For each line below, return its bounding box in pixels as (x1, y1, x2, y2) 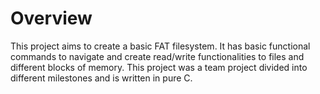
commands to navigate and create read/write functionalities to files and (10, 50, 305, 62)
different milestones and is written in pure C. (10, 72, 193, 84)
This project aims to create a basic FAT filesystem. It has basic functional (10, 40, 311, 52)
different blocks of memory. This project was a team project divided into (10, 61, 308, 73)
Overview (10, 7, 93, 30)
